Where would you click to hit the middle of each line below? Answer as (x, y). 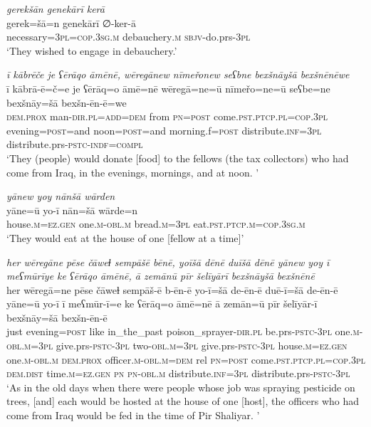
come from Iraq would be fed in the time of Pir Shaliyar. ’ (133, 415)
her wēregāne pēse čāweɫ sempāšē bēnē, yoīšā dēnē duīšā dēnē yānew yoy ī (168, 262)
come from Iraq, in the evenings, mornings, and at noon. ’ (133, 172)
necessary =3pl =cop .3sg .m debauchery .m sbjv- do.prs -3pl (129, 37)
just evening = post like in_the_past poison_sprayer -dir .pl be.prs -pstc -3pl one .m (183, 331)
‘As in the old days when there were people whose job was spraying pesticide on (181, 387)
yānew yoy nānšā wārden (61, 196)
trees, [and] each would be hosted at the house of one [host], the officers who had (183, 401)
